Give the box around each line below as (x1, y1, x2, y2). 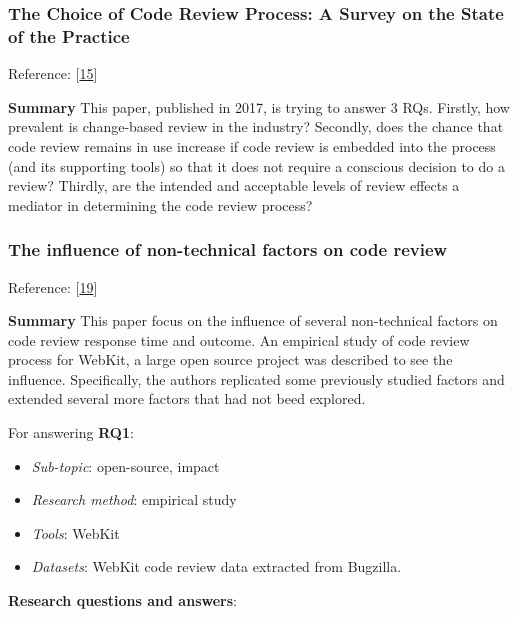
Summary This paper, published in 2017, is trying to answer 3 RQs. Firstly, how (8, 96, 510, 117)
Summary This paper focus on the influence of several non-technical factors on (8, 310, 498, 331)
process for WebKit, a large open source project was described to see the (8, 349, 453, 370)
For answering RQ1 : (8, 422, 134, 443)
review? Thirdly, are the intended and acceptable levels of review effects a (8, 175, 460, 196)
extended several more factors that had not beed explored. (8, 388, 366, 409)
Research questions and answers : (8, 590, 237, 611)
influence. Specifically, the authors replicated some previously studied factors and (8, 368, 505, 389)
